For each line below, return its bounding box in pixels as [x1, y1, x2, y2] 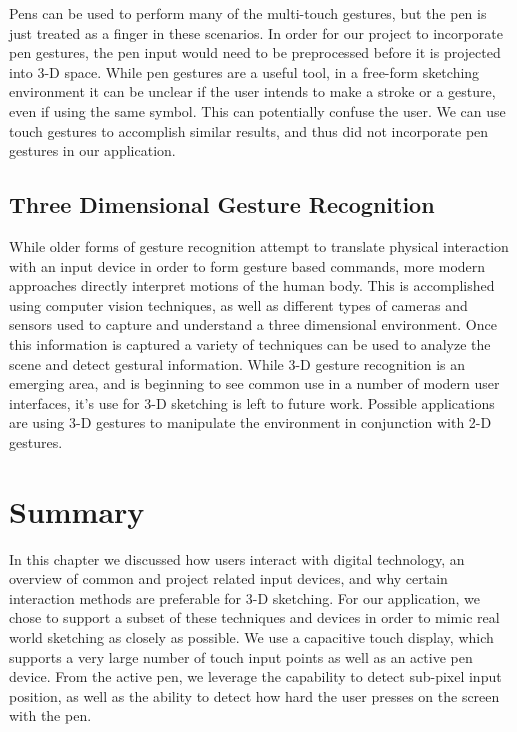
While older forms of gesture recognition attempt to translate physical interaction [9, 235, 509, 256]
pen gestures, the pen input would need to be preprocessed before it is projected [9, 42, 501, 63]
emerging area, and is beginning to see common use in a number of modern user [9, 373, 500, 394]
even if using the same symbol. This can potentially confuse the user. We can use [9, 100, 506, 121]
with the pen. [9, 705, 92, 726]
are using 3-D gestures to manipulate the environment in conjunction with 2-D [9, 412, 492, 433]
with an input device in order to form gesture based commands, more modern [9, 255, 486, 276]
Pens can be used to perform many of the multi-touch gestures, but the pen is [9, 3, 487, 23]
